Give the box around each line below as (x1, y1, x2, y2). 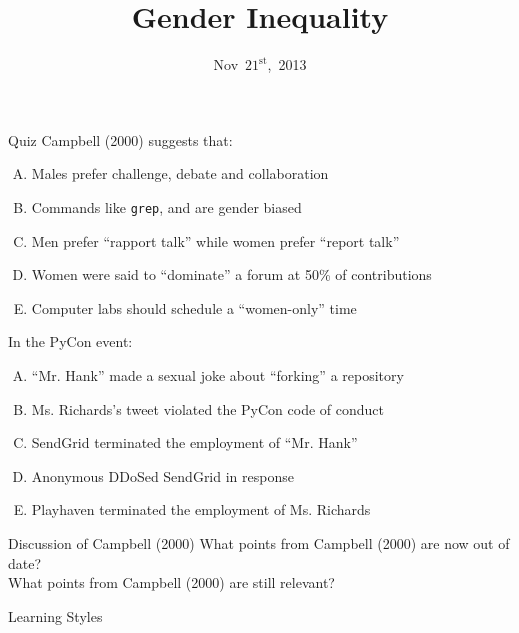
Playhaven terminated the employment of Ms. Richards (31, 499, 371, 520)
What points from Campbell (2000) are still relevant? (8, 572, 335, 593)
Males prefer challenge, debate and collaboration (31, 163, 329, 184)
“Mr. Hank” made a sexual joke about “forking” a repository (31, 364, 404, 385)
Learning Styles (8, 605, 103, 626)
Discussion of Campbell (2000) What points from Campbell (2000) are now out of (8, 532, 510, 553)
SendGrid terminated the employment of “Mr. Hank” (31, 432, 358, 453)
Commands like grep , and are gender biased (31, 196, 302, 217)
